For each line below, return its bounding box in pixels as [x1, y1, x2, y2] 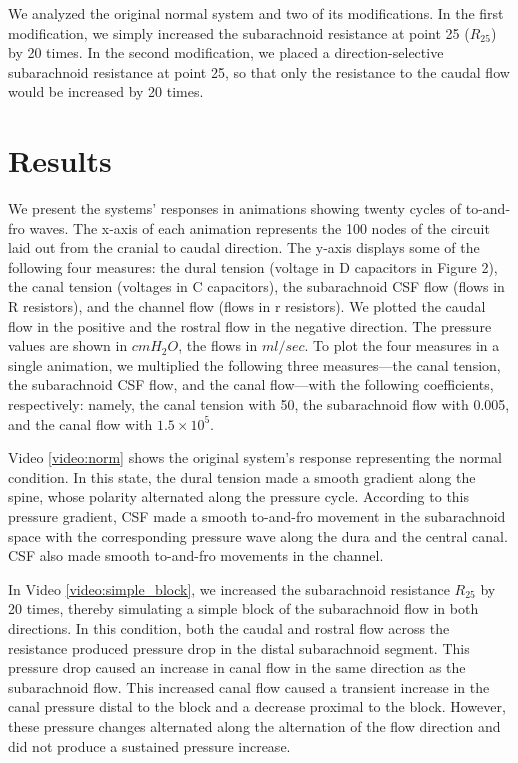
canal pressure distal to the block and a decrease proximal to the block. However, [8, 696, 506, 717]
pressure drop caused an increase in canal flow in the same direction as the [8, 657, 466, 678]
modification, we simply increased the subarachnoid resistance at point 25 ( [8, 22, 470, 43]
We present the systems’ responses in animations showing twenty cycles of [8, 198, 462, 219]
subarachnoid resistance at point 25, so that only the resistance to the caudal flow [8, 61, 510, 82]
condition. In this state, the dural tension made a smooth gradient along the [8, 466, 476, 487]
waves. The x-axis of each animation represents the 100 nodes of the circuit [29, 217, 490, 238]
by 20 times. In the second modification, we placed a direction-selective [8, 42, 444, 63]
